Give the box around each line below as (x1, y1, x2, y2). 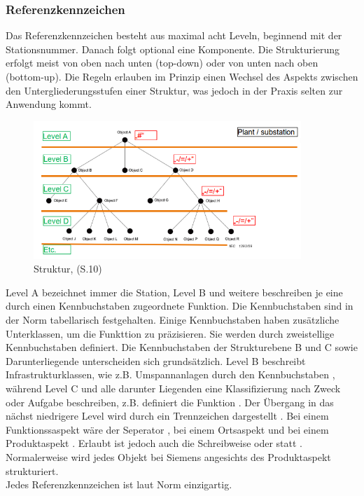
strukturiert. (6, 463, 59, 478)
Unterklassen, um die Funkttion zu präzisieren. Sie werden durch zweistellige (6, 326, 335, 340)
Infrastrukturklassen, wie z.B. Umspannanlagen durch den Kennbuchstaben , (6, 367, 335, 382)
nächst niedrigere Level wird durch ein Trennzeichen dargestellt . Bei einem (6, 408, 329, 423)
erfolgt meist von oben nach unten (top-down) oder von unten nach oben (6, 55, 318, 70)
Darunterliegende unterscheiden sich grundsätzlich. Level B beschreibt (6, 353, 306, 368)
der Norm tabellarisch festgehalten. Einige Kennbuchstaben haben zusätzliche (6, 312, 339, 326)
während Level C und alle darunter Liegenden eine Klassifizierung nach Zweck (6, 380, 341, 395)
